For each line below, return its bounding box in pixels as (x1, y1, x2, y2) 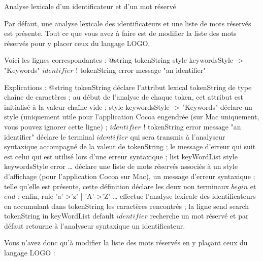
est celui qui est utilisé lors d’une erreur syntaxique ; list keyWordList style (4, 151, 238, 161)
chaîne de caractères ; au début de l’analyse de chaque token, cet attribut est (4, 92, 243, 102)
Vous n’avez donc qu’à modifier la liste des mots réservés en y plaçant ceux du (4, 237, 248, 248)
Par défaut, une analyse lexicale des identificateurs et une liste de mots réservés (4, 18, 251, 28)
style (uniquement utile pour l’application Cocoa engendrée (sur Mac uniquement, (4, 111, 259, 122)
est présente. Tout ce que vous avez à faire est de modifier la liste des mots (4, 28, 237, 38)
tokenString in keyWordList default (4, 210, 114, 221)
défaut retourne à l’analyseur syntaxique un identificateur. (4, 220, 185, 231)
